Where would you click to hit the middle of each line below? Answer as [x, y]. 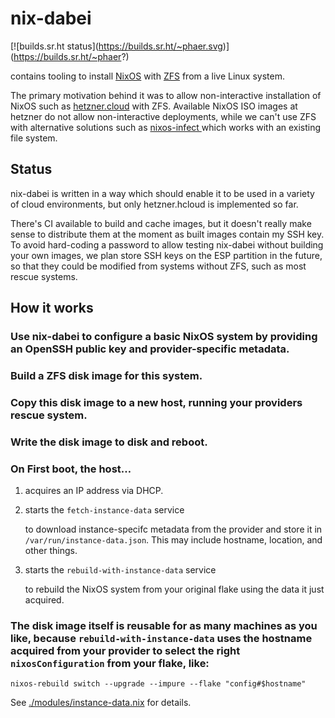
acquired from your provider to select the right [125, 651]
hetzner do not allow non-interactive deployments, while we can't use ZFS [163, 116]
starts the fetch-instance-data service [104, 510]
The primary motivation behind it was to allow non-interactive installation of [166, 95]
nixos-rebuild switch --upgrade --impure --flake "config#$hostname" [158, 684]
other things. [51, 551]
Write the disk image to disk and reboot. [109, 442]
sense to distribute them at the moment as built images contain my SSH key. [167, 234]
